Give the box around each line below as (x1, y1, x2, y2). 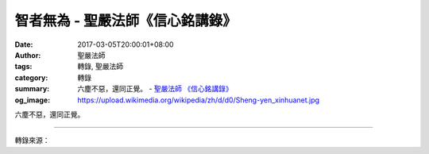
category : (14, 72, 48, 83)
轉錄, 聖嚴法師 (77, 62, 123, 71)
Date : (14, 40, 33, 49)
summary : (14, 84, 50, 94)
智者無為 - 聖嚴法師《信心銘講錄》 (14, 12, 238, 29)
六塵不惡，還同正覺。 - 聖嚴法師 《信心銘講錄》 (77, 84, 234, 94)
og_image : (14, 95, 51, 105)
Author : (14, 50, 41, 60)
